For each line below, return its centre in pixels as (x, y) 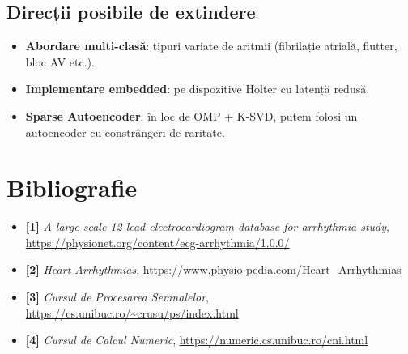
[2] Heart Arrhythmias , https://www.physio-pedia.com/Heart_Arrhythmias (213, 269)
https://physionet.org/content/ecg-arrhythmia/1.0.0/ (157, 242)
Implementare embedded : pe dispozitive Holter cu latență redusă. (198, 89)
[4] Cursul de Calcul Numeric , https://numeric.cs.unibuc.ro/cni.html (197, 340)
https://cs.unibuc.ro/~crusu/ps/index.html (132, 312)
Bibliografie (72, 188)
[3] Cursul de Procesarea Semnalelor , (117, 297)
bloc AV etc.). (60, 61)
